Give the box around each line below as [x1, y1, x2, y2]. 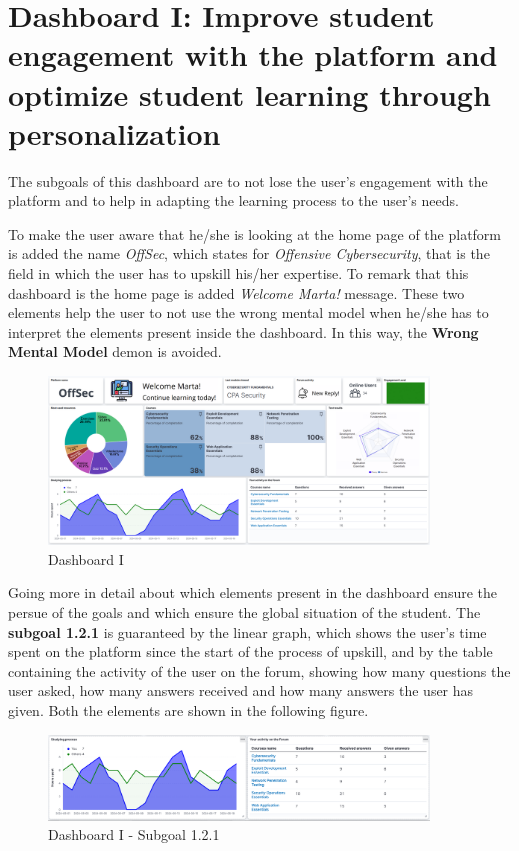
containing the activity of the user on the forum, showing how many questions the [8, 660, 511, 681]
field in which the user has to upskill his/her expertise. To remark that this [8, 263, 469, 284]
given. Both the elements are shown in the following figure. [8, 699, 369, 720]
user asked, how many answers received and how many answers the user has [8, 680, 474, 701]
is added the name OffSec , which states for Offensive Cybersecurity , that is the [8, 243, 490, 264]
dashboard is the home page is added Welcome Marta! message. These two [8, 282, 465, 303]
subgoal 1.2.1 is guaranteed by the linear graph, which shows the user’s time [8, 621, 487, 642]
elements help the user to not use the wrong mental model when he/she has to [8, 302, 489, 323]
